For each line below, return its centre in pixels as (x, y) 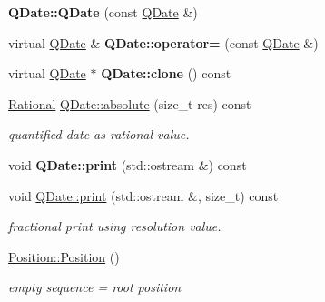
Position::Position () (64, 256)
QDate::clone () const (166, 73)
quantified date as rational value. (99, 134)
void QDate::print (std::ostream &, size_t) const (143, 195)
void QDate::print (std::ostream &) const (128, 164)
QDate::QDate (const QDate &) (103, 12)
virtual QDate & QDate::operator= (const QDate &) (163, 42)
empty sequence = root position (95, 287)
